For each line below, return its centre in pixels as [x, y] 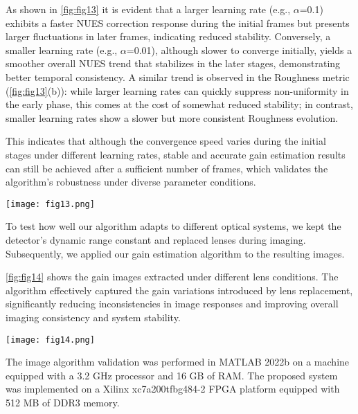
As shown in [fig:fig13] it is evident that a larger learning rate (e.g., [148, 9]
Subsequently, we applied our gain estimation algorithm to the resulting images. [175, 253]
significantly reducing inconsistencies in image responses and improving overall [172, 304]
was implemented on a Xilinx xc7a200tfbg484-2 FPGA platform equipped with [173, 389]
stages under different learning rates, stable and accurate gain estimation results [176, 154]
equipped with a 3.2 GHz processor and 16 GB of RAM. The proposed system [172, 375]
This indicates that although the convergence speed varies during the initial [166, 141]
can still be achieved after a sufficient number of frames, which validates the [167, 168]
